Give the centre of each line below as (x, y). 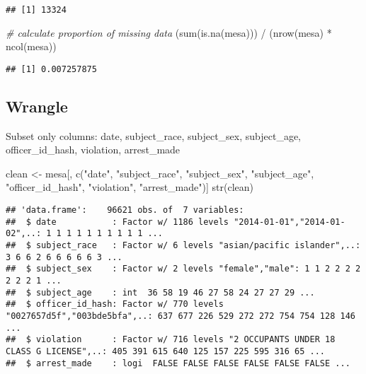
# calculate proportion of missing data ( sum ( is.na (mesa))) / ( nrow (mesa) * (169, 32)
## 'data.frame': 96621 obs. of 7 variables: (125, 210)
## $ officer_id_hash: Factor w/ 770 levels (115, 304)
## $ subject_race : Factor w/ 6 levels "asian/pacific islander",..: (183, 246)
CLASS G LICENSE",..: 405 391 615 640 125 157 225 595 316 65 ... (166, 351)
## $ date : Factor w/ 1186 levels (117, 222)
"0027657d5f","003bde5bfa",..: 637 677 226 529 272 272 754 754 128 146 (181, 316)
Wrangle (37, 106)
